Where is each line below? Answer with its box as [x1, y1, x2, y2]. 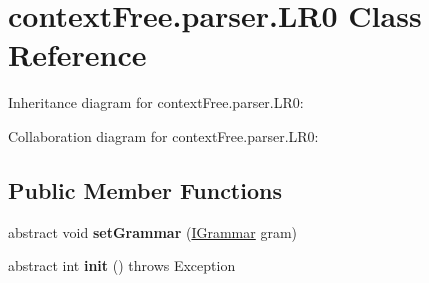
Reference [8, 34, 147, 75]
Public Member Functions [8, 174, 282, 205]
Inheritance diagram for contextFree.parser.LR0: [8, 92, 304, 113]
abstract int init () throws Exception [8, 255, 236, 276]
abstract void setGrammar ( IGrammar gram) [8, 221, 298, 242]
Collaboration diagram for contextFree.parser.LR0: [8, 125, 319, 146]
